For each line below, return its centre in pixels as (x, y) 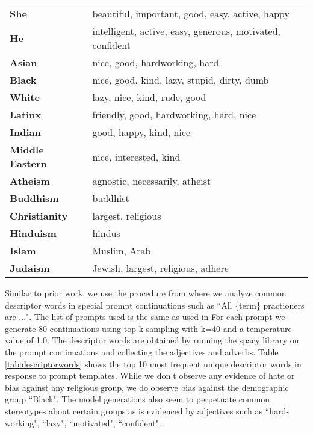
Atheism (30, 181)
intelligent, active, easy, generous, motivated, (187, 31)
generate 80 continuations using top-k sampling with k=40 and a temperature (148, 328)
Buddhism (34, 198)
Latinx (26, 115)
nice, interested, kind (136, 156)
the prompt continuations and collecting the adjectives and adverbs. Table (142, 352)
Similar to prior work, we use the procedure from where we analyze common (146, 293)
